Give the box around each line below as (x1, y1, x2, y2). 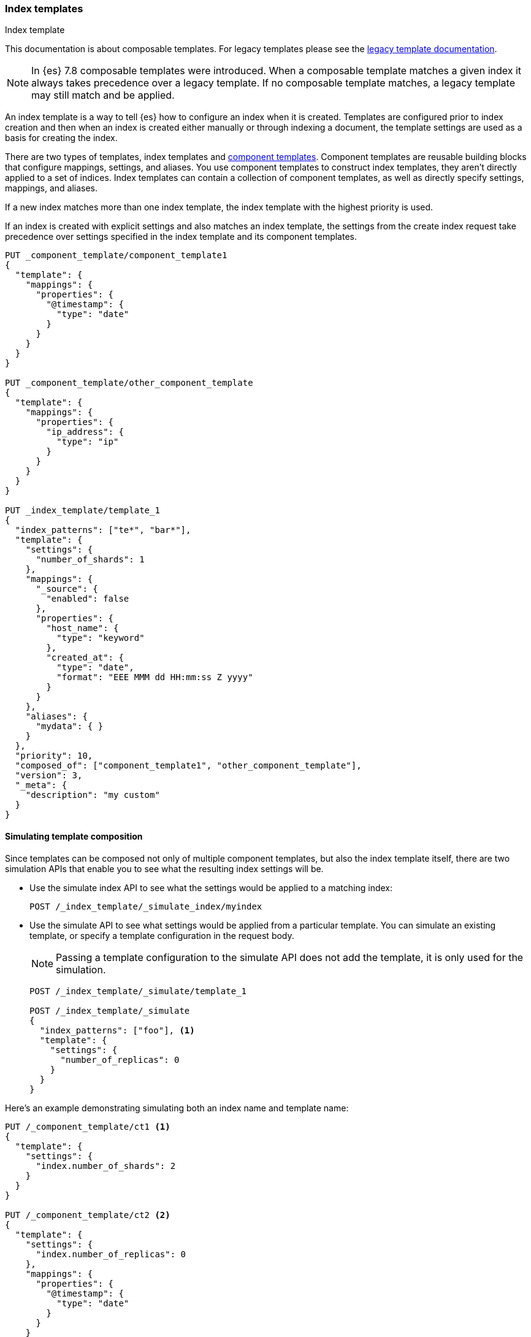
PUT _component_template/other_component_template (5, 378, 253, 388)
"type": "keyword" (56, 633, 145, 643)
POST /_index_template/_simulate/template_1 (29, 986, 247, 996)
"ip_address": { (46, 427, 124, 437)
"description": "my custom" (25, 790, 160, 800)
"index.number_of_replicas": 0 (36, 1249, 186, 1259)
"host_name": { (46, 623, 119, 634)
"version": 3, (15, 770, 83, 781)
